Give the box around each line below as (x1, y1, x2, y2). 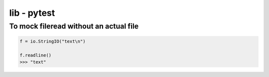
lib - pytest (9, 7, 55, 18)
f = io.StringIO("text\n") (19, 38, 86, 44)
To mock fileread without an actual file (9, 22, 139, 31)
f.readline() (19, 52, 52, 58)
